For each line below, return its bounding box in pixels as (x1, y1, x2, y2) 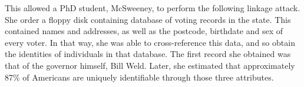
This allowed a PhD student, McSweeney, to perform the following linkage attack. (5, 2, 300, 14)
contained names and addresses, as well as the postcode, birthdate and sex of (5, 25, 283, 37)
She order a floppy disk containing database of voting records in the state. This (5, 13, 291, 25)
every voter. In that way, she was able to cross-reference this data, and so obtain (5, 36, 295, 48)
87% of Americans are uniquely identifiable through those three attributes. (5, 71, 274, 83)
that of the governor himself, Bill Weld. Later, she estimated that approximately (5, 59, 295, 71)
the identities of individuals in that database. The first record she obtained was (5, 48, 291, 60)
